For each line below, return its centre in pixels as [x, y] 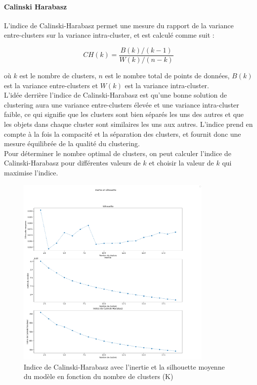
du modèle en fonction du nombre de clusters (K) [99, 376]
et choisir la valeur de [181, 163]
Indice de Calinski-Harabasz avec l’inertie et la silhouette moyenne [124, 366]
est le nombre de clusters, [58, 76]
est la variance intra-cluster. [167, 85]
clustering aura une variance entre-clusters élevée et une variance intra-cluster [122, 104]
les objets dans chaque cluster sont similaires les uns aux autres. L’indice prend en [128, 124]
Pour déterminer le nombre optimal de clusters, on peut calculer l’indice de [118, 153]
